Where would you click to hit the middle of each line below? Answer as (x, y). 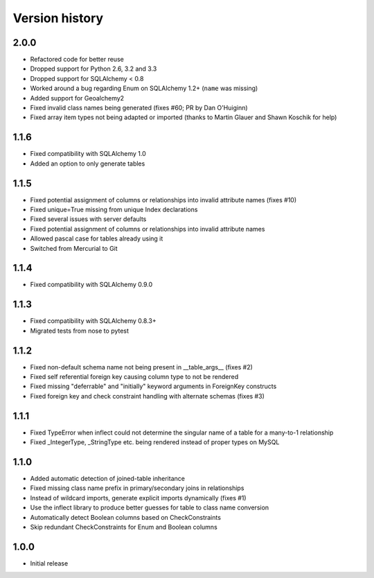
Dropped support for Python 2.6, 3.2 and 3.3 (93, 69)
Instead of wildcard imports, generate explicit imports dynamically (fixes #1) (138, 498)
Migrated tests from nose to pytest (80, 331)
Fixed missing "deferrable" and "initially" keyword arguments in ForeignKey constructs (153, 386)
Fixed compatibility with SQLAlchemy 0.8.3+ (93, 321)
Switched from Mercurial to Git (74, 248)
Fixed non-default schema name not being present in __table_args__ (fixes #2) (141, 367)
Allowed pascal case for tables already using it (97, 238)
